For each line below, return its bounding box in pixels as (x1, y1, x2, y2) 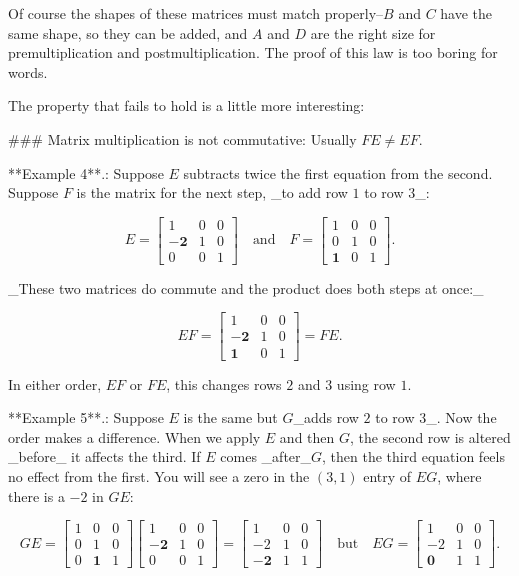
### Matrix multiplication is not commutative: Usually (8, 128, 357, 149)
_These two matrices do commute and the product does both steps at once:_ (8, 277, 484, 298)
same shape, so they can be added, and (8, 22, 248, 43)
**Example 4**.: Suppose (8, 162, 164, 183)
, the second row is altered (350, 426, 511, 447)
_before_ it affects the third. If (8, 446, 201, 467)
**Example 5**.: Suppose (8, 407, 164, 428)
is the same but (183, 407, 278, 428)
